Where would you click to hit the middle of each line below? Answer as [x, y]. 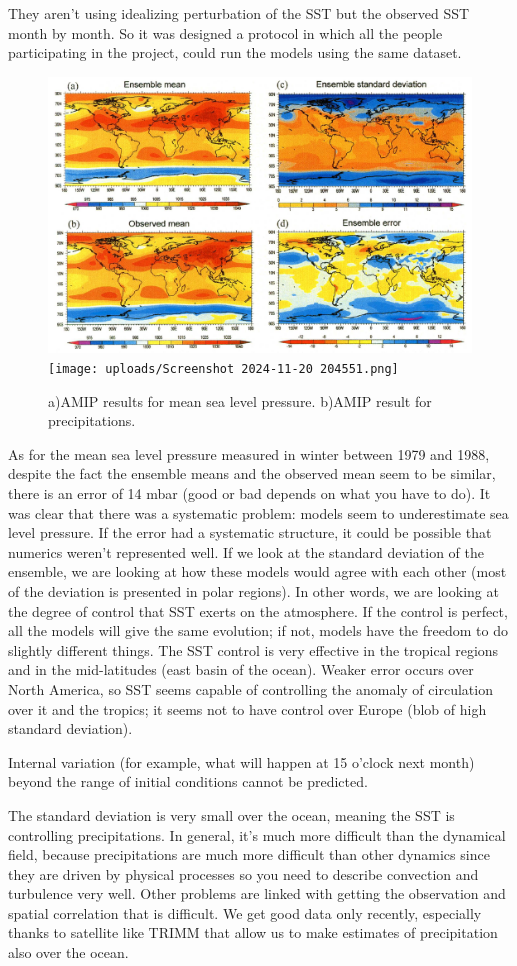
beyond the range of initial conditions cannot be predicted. [188, 781]
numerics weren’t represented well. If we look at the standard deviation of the [246, 551]
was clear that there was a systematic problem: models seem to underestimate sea [258, 512]
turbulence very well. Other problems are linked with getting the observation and [257, 893]
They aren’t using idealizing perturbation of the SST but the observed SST [239, 13]
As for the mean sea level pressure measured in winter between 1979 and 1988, [249, 453]
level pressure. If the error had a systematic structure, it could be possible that [250, 532]
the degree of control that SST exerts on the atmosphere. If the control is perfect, [258, 610]
